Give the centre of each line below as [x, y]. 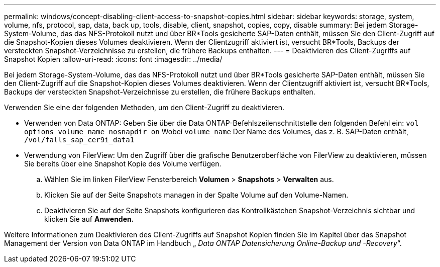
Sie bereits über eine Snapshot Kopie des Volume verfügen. [123, 164]
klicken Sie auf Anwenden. [89, 219]
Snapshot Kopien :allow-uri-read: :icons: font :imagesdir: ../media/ [113, 59]
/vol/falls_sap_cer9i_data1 [79, 140]
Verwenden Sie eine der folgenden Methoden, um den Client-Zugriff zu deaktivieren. [144, 107]
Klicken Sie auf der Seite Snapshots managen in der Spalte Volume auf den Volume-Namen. [196, 195]
